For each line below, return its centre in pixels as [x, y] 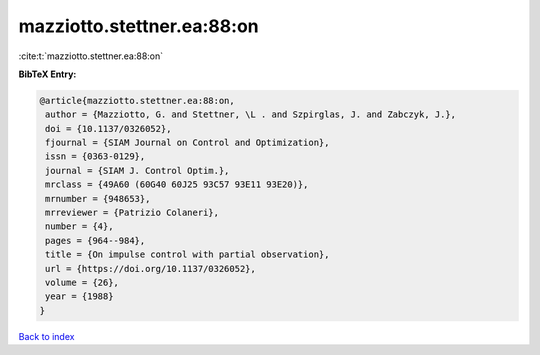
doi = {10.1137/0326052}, [108, 128]
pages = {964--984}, [95, 240]
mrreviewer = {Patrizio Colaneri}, [132, 213]
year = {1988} [79, 296]
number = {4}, [79, 226]
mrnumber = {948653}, [98, 198]
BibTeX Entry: [47, 74]
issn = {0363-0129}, [95, 156]
